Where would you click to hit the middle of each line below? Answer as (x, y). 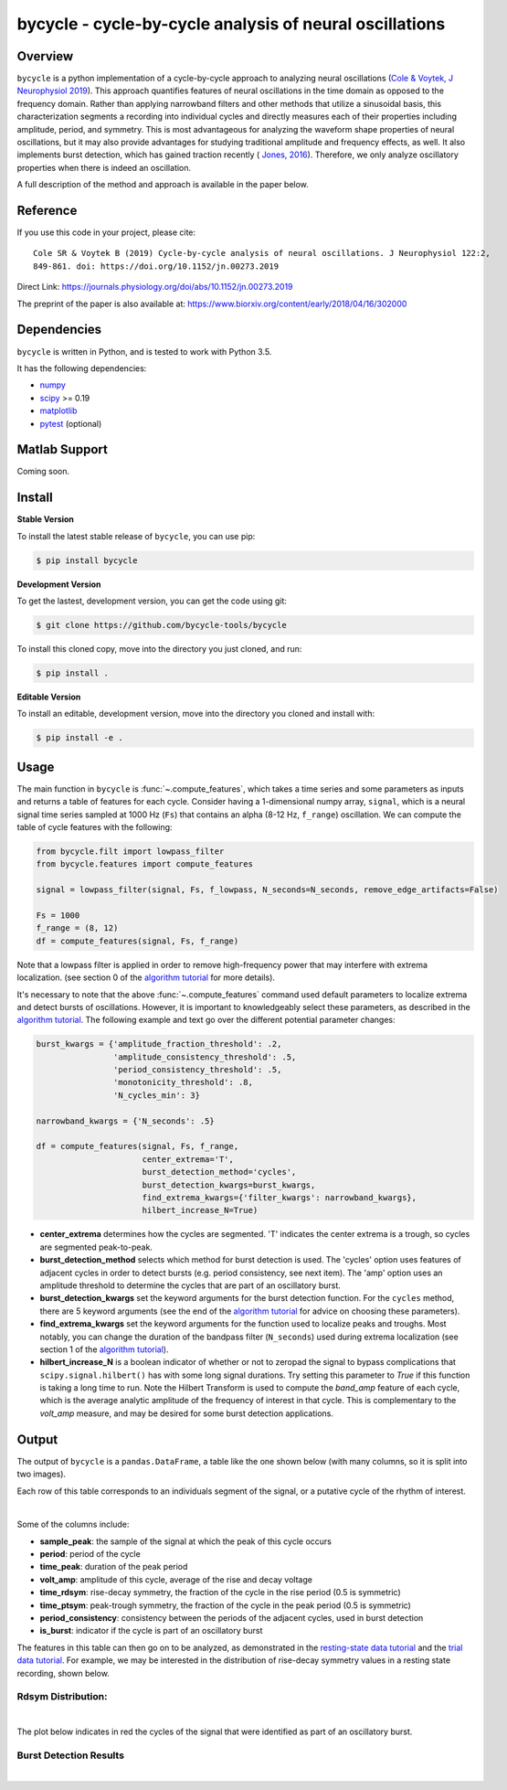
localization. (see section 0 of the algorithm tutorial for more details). (146, 977)
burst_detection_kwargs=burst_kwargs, (229, 1185)
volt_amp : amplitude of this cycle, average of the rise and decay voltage (176, 1579)
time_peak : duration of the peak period (114, 1567)
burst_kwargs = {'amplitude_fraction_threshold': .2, (159, 1044)
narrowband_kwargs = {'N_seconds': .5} (125, 1121)
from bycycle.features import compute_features (144, 864)
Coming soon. (43, 472)
